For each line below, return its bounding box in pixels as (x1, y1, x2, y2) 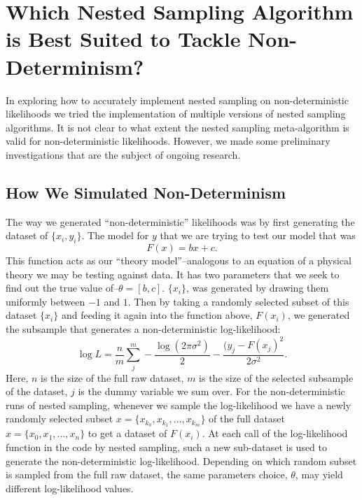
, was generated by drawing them (186, 280, 329, 295)
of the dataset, (6, 384, 68, 399)
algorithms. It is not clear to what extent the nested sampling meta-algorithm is (6, 120, 349, 134)
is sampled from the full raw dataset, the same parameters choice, (6, 467, 288, 482)
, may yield (295, 467, 343, 482)
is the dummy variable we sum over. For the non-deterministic (78, 384, 345, 399)
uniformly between (6, 294, 85, 308)
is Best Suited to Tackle (6, 24, 241, 53)
